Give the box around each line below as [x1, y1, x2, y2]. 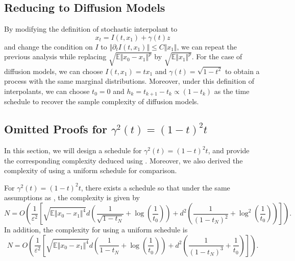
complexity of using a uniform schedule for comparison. [4, 165, 177, 176]
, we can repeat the [177, 41, 237, 52]
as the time [214, 85, 250, 96]
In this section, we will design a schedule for [4, 145, 142, 156]
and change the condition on [4, 41, 93, 52]
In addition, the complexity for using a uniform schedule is [4, 224, 188, 235]
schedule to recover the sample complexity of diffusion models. [4, 96, 199, 107]
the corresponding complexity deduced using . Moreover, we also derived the [4, 155, 243, 165]
